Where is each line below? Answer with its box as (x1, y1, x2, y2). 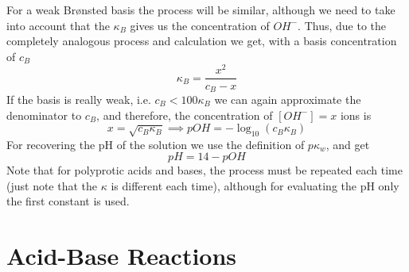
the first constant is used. (6, 193, 130, 209)
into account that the (6, 17, 110, 33)
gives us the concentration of (130, 17, 270, 33)
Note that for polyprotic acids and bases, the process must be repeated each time (6, 162, 403, 178)
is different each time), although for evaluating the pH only (111, 177, 399, 193)
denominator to (6, 106, 82, 123)
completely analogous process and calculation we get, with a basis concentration (6, 33, 397, 49)
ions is (340, 106, 372, 123)
